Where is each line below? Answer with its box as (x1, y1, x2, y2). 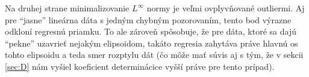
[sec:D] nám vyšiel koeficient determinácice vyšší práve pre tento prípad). (5, 60, 275, 72)
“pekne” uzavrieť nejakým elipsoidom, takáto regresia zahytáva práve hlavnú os (5, 36, 298, 49)
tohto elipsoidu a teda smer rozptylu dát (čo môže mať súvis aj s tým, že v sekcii (5, 48, 304, 61)
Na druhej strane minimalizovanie (5, 2, 130, 14)
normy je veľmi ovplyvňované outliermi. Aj (146, 2, 305, 14)
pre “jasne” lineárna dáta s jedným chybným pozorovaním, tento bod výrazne (5, 13, 292, 26)
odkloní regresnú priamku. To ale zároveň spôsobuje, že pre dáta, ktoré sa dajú (5, 25, 296, 38)
